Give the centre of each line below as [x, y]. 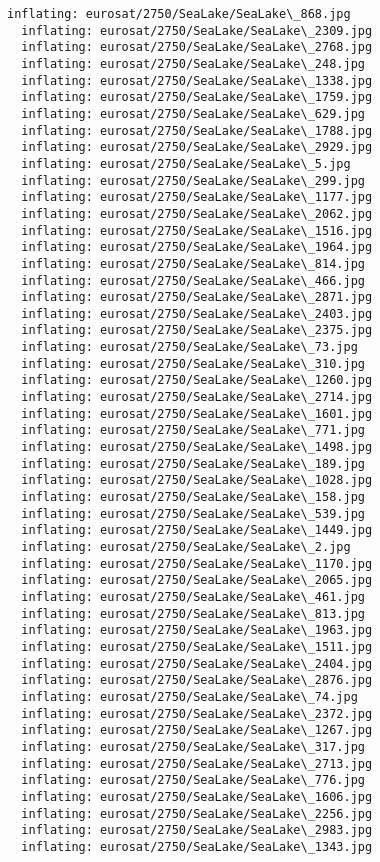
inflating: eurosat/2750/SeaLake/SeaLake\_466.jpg [193, 280]
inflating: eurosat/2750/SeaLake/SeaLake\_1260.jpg [197, 380]
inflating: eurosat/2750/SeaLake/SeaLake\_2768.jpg [197, 47]
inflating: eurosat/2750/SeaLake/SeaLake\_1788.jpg [197, 130]
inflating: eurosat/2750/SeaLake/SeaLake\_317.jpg [193, 746]
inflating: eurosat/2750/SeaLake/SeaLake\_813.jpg [193, 613]
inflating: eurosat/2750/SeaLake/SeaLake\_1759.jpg [197, 97]
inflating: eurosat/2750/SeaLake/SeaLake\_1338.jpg [197, 80]
